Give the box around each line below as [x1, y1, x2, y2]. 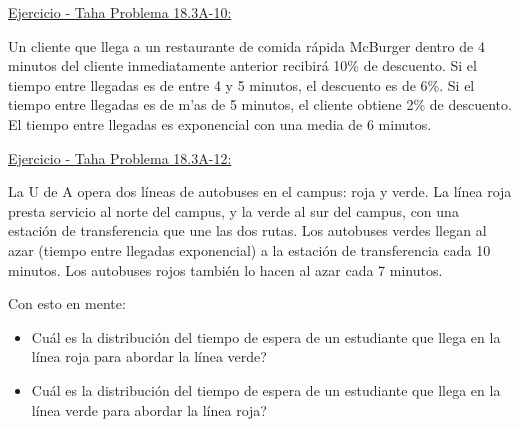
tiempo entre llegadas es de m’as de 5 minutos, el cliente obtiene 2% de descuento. [8, 94, 512, 115]
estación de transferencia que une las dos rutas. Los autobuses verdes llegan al [8, 220, 487, 241]
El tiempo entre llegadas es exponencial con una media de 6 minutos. [8, 113, 432, 134]
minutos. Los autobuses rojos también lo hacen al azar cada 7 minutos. [8, 259, 443, 280]
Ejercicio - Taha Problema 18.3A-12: [8, 147, 232, 168]
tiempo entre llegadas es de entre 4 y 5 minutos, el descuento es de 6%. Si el [8, 74, 475, 95]
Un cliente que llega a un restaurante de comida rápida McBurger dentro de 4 [8, 35, 485, 56]
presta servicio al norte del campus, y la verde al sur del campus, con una [8, 200, 459, 221]
